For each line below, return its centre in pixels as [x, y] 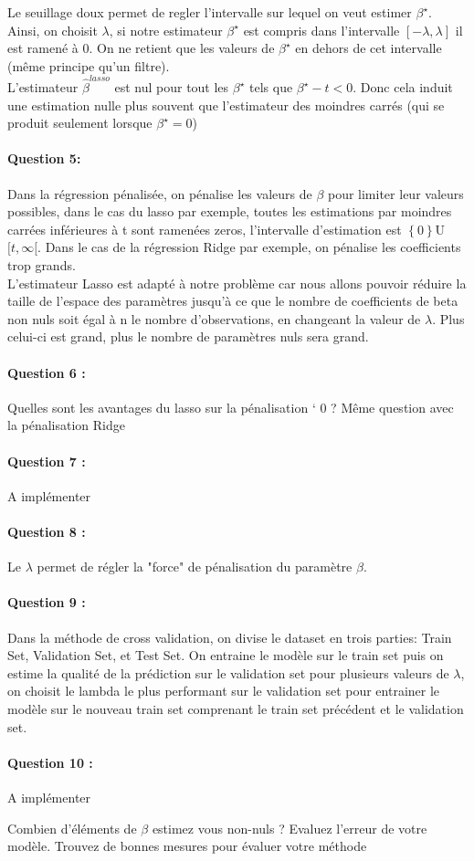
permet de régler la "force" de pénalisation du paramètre [195, 567]
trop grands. [42, 265]
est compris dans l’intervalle [321, 30]
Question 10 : [50, 762]
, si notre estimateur [166, 30]
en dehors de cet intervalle [369, 48]
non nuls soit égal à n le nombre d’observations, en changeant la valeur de [214, 318]
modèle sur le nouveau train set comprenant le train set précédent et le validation [236, 708]
